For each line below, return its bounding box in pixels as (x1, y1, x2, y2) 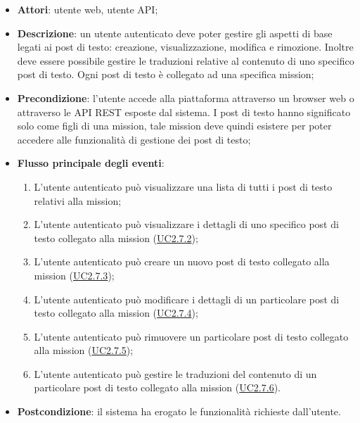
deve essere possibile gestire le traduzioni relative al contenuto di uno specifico (17, 53, 354, 68)
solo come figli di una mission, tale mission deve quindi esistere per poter (17, 118, 332, 133)
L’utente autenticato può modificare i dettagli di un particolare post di (34, 291, 340, 306)
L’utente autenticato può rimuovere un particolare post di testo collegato (34, 329, 349, 343)
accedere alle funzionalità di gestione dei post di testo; (17, 132, 251, 146)
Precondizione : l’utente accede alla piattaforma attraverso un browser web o (17, 90, 354, 105)
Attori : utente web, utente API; (17, 2, 158, 16)
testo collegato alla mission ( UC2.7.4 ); (34, 305, 198, 320)
